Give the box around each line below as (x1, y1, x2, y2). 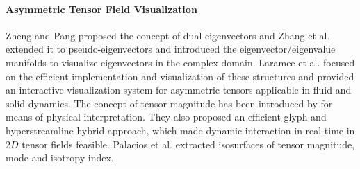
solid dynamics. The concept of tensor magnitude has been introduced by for (6, 96, 333, 110)
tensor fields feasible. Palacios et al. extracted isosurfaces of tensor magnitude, (22, 136, 355, 151)
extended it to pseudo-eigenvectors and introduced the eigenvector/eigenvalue (6, 42, 336, 56)
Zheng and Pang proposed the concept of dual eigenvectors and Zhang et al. (6, 28, 330, 42)
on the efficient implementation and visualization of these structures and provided (6, 69, 354, 83)
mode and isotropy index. (6, 150, 114, 165)
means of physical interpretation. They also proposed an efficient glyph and (6, 109, 327, 124)
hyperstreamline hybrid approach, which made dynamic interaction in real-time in (6, 123, 355, 137)
